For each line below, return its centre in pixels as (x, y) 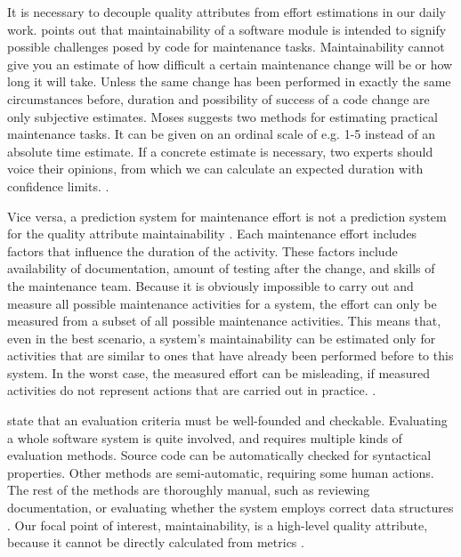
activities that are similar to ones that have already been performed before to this (230, 355)
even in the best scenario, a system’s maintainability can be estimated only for (222, 338)
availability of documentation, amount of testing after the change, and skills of (221, 268)
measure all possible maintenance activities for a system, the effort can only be (222, 303)
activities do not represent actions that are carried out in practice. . (192, 390)
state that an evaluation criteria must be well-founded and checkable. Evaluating (227, 420)
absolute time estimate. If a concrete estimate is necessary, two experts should (220, 151)
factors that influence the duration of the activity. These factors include (202, 250)
